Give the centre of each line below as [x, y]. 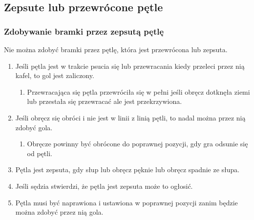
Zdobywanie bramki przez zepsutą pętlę [84, 31]
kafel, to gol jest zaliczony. [55, 75]
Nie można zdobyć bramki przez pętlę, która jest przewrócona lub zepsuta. [116, 49]
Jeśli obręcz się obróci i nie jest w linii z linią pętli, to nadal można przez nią [130, 117]
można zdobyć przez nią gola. [59, 212]
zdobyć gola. [34, 127]
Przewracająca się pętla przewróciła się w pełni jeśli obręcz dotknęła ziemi [138, 91]
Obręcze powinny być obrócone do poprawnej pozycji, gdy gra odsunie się [138, 144]
